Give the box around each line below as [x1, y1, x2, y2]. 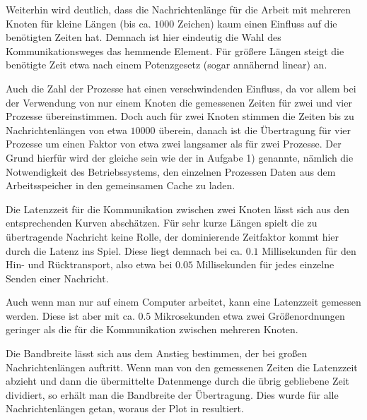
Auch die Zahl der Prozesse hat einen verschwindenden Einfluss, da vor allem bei [6, 80, 356, 95]
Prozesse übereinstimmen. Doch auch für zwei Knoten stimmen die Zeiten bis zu [6, 109, 354, 124]
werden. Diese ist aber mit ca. [6, 308, 135, 323]
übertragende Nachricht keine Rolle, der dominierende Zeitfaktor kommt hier [6, 229, 339, 244]
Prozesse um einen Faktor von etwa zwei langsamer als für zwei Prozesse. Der [6, 136, 342, 151]
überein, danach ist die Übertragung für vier [158, 122, 351, 137]
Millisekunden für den [262, 243, 356, 258]
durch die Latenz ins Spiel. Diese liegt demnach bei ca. [6, 243, 243, 258]
